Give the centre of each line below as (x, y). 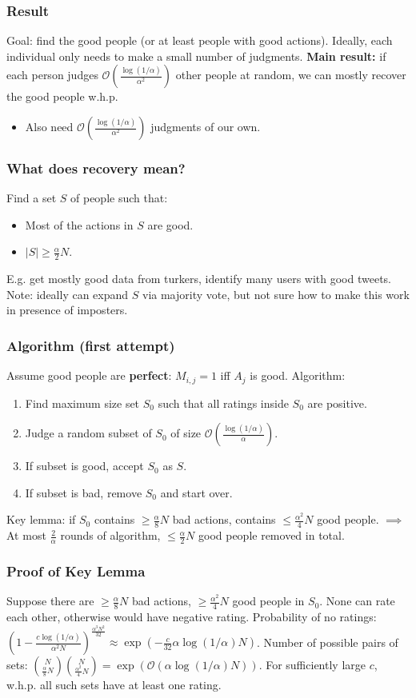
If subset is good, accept (84, 466)
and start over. (196, 492)
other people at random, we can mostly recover (291, 75)
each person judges (52, 75)
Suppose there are (50, 601)
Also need (49, 126)
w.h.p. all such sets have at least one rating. (114, 685)
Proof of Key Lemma (76, 571)
